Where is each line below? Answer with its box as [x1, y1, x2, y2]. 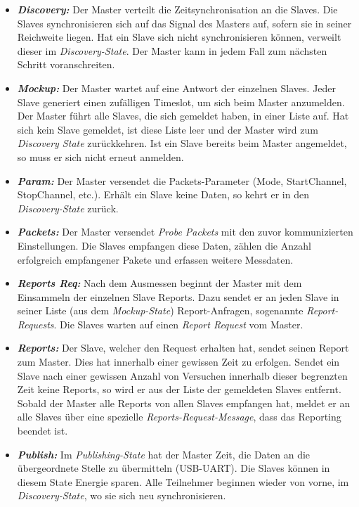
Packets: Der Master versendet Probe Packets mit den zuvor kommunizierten [17, 224, 353, 239]
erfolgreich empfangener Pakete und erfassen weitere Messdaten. [17, 252, 294, 267]
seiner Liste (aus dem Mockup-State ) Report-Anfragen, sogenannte [17, 303, 303, 318]
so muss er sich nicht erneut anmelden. [17, 149, 184, 164]
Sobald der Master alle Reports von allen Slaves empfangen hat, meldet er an [17, 395, 351, 410]
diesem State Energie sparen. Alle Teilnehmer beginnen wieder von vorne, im [17, 474, 349, 489]
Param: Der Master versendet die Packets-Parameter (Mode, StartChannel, [17, 173, 347, 188]
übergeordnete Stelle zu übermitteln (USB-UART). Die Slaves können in [17, 461, 330, 475]
